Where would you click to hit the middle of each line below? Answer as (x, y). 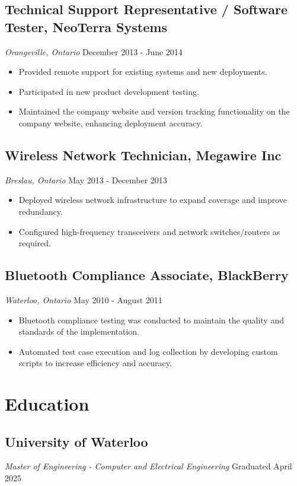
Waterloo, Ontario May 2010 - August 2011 (84, 299)
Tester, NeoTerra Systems (86, 26)
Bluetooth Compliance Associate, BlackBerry (147, 275)
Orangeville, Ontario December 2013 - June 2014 (94, 51)
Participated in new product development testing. (109, 91)
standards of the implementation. (79, 331)
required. (35, 243)
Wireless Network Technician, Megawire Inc (143, 155)
